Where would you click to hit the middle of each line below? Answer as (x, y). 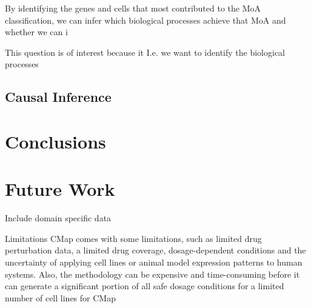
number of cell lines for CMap (60, 297)
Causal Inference (58, 97)
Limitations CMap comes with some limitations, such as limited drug (133, 238)
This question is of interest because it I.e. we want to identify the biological (145, 52)
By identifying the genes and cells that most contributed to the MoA (133, 8)
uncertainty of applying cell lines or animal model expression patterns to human (154, 262)
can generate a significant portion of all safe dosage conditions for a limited (145, 286)
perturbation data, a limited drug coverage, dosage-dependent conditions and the (155, 250)
